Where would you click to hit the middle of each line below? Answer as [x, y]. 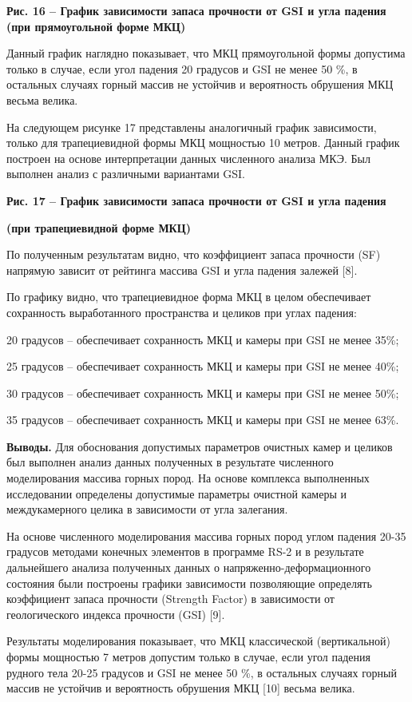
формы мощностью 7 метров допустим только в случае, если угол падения [188, 656]
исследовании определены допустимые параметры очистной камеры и [176, 493]
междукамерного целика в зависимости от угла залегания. [147, 509]
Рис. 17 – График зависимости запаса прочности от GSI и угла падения [196, 200]
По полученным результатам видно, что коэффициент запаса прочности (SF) [194, 254]
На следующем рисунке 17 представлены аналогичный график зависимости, [192, 127]
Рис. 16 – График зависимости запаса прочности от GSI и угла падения [196, 10]
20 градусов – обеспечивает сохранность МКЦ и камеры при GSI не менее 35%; [203, 339]
